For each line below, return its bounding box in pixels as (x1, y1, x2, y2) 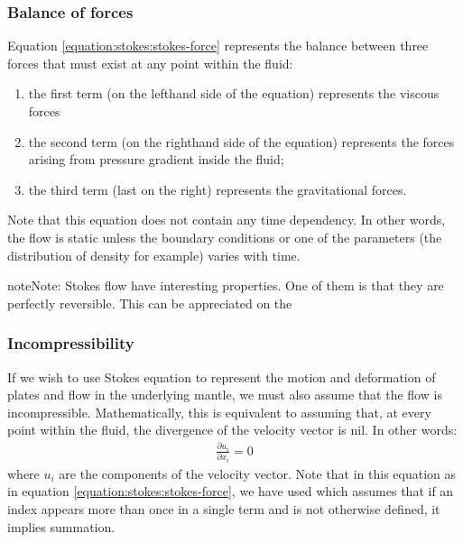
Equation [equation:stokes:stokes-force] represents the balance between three (7, 36, 429, 55)
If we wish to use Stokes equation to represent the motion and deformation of (7, 367, 436, 386)
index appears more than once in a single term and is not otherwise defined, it (7, 500, 440, 519)
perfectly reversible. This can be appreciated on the (7, 293, 292, 312)
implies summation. (7, 517, 116, 536)
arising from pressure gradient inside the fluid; (28, 150, 284, 169)
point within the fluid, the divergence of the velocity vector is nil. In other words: (7, 420, 458, 439)
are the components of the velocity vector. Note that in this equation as (59, 464, 457, 482)
